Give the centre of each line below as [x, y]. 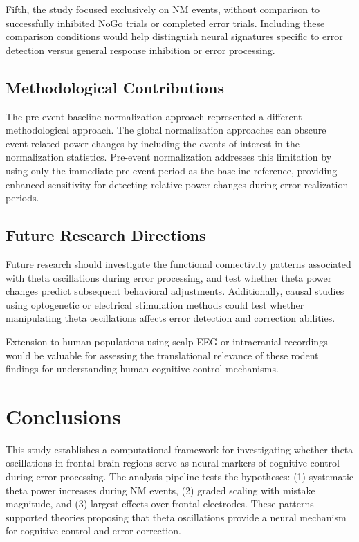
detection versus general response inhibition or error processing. [140, 49]
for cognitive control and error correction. [93, 531]
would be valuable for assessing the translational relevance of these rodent [162, 355]
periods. [22, 198]
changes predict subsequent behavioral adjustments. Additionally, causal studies [175, 291]
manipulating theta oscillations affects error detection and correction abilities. [171, 318]
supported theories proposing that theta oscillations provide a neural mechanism [176, 517]
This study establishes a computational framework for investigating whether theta [179, 449]
